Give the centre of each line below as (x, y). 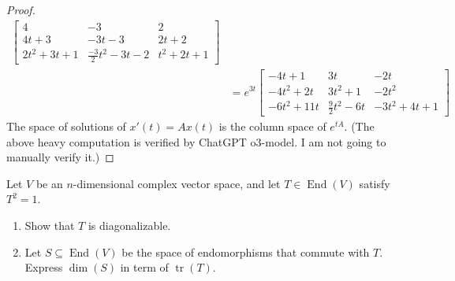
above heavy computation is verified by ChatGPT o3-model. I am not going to (196, 141)
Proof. (21, 9)
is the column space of (272, 126)
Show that (50, 225)
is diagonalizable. (129, 225)
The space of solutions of (66, 126)
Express (44, 267)
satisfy (375, 183)
